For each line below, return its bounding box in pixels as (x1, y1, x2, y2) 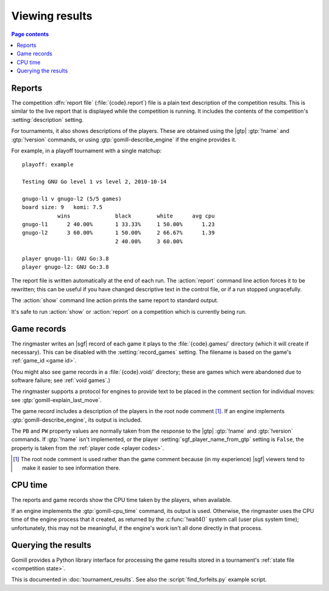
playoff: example (22, 161, 74, 168)
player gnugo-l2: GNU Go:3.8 (22, 264, 109, 271)
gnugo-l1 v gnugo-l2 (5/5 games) (22, 195, 122, 202)
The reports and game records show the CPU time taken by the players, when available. (11, 496, 232, 503)
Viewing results (11, 9, 93, 23)
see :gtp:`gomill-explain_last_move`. (11, 396, 102, 403)
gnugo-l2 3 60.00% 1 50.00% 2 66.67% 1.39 (22, 229, 215, 236)
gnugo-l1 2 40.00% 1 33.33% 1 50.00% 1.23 (22, 221, 215, 228)
